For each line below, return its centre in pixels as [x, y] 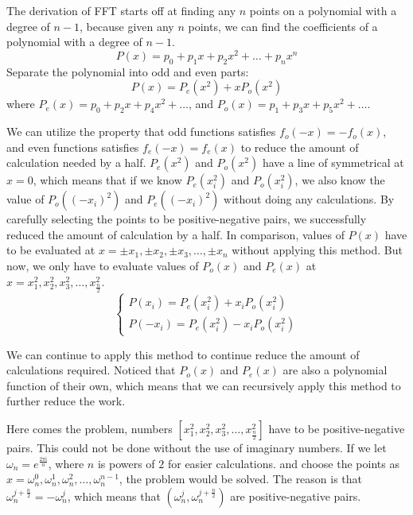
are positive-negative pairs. [296, 496]
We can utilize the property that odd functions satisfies [141, 132]
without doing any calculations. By [309, 199]
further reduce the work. [66, 401]
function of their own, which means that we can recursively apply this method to [204, 385]
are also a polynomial [335, 370]
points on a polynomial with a [323, 10]
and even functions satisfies [73, 147]
